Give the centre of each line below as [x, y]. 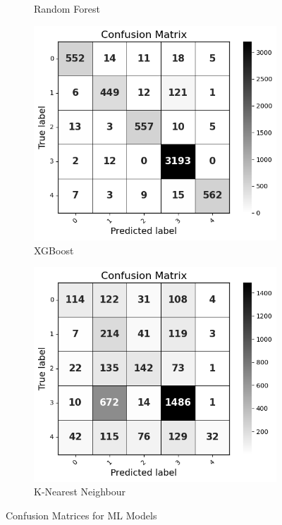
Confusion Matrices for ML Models [81, 515]
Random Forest [67, 8]
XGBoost [54, 250]
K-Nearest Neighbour [80, 492]
